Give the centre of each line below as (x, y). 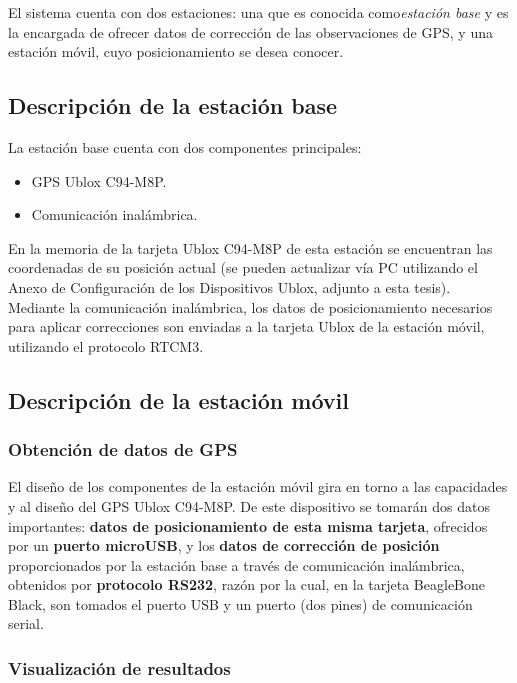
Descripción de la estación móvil (178, 399)
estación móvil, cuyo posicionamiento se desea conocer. (176, 51)
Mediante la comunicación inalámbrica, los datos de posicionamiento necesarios (250, 306)
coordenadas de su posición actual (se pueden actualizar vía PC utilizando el (243, 267)
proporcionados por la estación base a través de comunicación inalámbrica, (236, 564)
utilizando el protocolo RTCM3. (106, 345)
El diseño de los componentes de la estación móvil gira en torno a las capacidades (258, 486)
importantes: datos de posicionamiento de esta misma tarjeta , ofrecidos (248, 525)
